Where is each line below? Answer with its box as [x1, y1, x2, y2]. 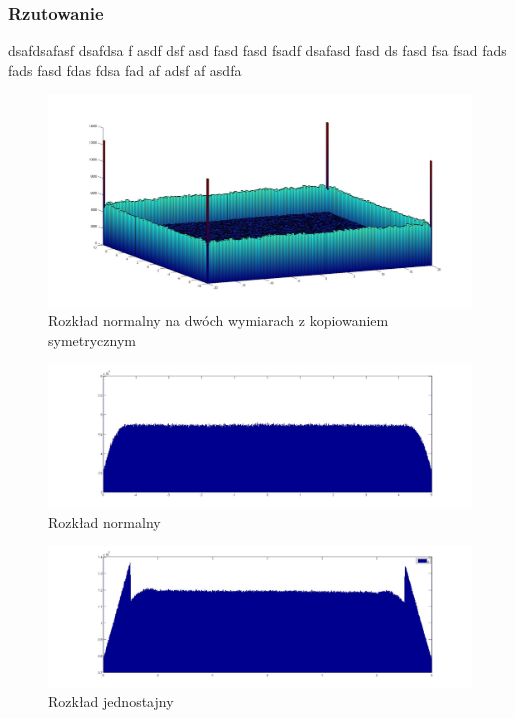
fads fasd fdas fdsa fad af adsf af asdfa [8, 59, 242, 80]
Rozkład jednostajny [48, 691, 174, 712]
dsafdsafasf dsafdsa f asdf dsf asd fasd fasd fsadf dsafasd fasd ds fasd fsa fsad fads [8, 40, 507, 61]
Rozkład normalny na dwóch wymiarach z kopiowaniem [48, 310, 389, 331]
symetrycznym [48, 330, 136, 350]
